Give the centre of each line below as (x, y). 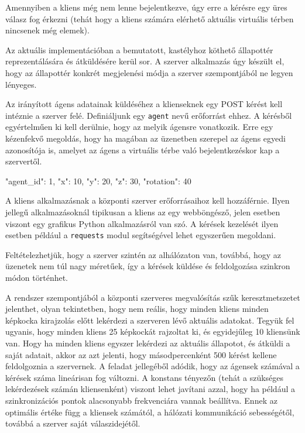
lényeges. (21, 84)
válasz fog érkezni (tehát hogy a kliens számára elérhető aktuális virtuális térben (150, 18)
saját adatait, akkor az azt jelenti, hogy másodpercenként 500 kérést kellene (141, 354)
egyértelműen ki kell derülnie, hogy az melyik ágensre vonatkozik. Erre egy (139, 127)
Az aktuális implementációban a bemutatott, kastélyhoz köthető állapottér (139, 49)
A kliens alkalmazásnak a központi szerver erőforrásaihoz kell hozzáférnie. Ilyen (148, 200)
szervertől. (24, 161)
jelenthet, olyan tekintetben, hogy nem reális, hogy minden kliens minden (137, 309)
